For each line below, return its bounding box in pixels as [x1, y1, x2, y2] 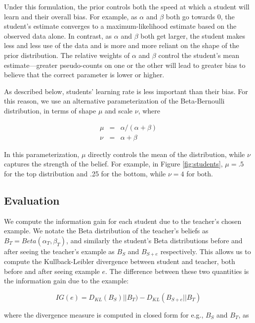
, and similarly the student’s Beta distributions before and [66, 235, 243, 245]
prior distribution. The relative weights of [4, 50, 130, 60]
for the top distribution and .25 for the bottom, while [4, 168, 166, 178]
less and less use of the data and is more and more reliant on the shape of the [4, 40, 239, 51]
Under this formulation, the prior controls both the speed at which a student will [4, 1, 250, 11]
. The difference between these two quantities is [105, 266, 249, 276]
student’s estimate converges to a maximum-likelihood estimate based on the [4, 21, 237, 31]
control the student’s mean [158, 50, 239, 60]
